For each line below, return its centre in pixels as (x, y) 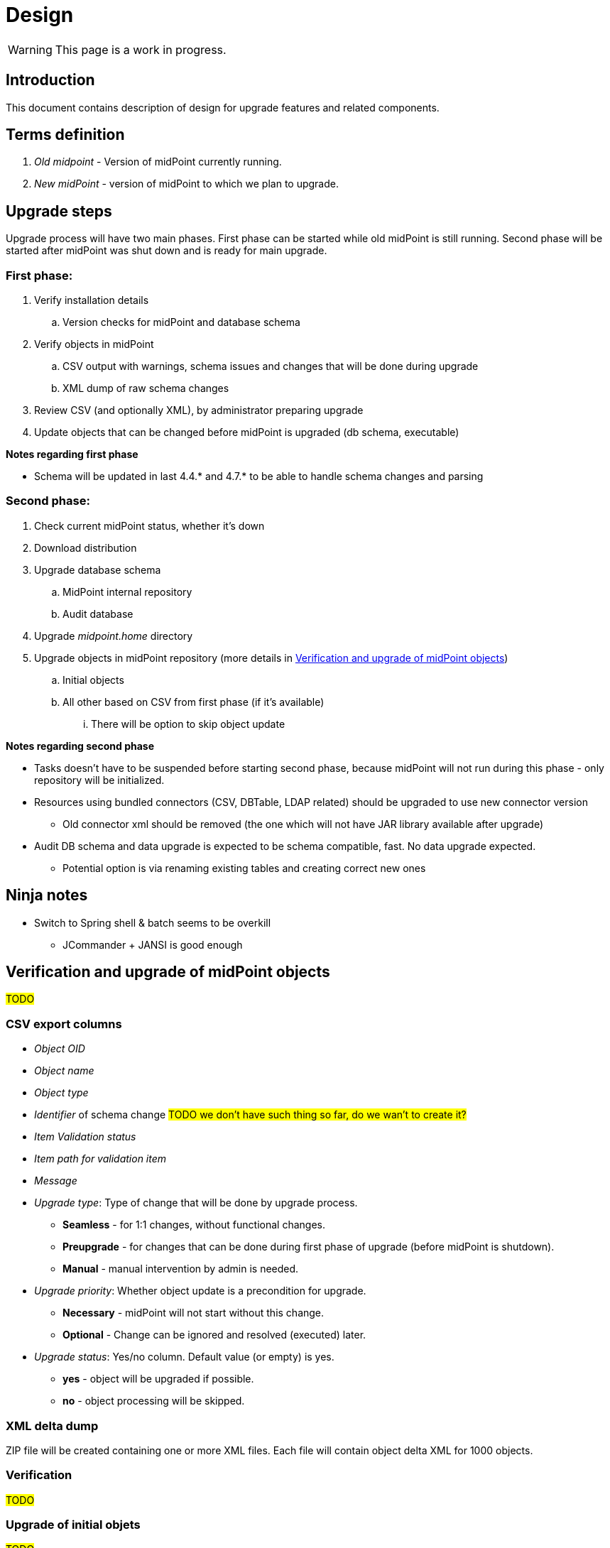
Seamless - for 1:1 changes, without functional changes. (194, 1225)
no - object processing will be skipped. (154, 1401)
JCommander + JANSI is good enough (153, 944)
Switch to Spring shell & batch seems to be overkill (153, 922)
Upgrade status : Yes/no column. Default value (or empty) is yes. (184, 1357)
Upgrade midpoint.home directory (114, 636)
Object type (61, 1093)
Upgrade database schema (98, 569)
